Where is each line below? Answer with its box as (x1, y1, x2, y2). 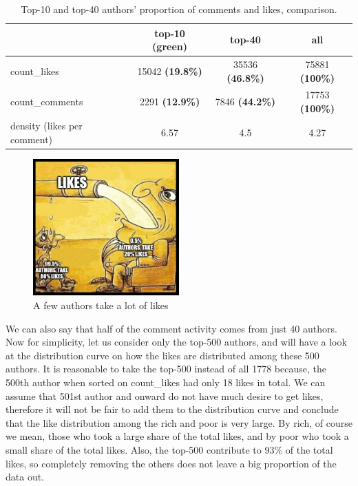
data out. (6, 469, 45, 484)
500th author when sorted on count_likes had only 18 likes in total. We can (6, 375, 326, 390)
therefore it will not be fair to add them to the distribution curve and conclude (6, 402, 339, 416)
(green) (152, 39, 187, 54)
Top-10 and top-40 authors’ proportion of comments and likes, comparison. (21, 2, 337, 16)
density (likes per (10, 118, 83, 132)
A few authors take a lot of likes (33, 298, 169, 313)
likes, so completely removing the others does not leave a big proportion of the (6, 456, 337, 470)
